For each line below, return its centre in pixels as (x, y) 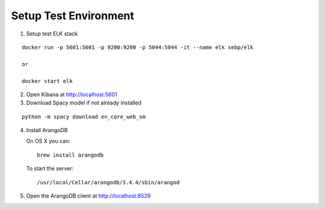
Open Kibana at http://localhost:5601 (72, 94)
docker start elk (47, 81)
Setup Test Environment (73, 16)
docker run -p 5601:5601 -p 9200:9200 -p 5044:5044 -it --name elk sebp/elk (138, 47)
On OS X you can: (48, 141)
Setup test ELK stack (52, 34)
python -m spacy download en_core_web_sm (84, 117)
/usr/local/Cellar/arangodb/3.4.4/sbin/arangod (108, 182)
